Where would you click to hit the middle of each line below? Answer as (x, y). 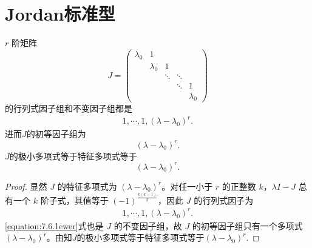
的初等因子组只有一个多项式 (247, 225)
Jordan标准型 (60, 14)
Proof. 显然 (26, 186)
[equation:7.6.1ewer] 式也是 (54, 225)
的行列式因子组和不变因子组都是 (69, 108)
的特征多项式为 (87, 186)
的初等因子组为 (56, 134)
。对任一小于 (187, 186)
